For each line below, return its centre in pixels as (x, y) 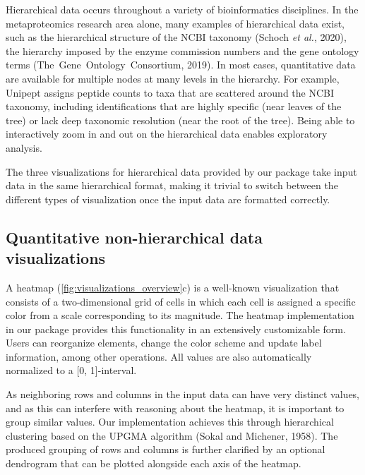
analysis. (24, 147)
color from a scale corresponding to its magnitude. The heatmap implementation (180, 315)
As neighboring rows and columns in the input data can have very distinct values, (183, 394)
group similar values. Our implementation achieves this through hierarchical (170, 422)
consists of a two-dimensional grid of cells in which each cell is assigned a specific (181, 301)
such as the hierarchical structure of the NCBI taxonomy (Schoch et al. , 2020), (176, 37)
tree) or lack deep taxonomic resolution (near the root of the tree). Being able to (180, 120)
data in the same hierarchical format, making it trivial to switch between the (172, 185)
